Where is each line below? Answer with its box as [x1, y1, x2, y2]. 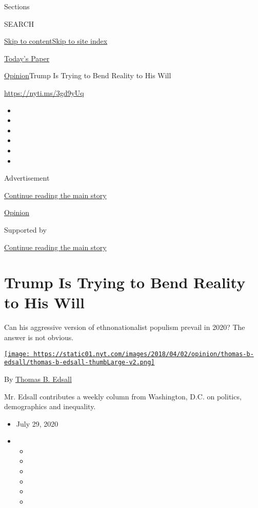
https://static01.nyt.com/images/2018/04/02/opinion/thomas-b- [33, 350, 254, 358]
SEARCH [4, 18, 34, 29]
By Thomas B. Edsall [4, 373, 72, 384]
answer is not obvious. [4, 332, 74, 342]
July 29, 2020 [16, 418, 58, 429]
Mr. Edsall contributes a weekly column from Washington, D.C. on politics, [4, 391, 242, 401]
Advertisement [4, 172, 50, 183]
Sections [4, 1, 30, 11]
